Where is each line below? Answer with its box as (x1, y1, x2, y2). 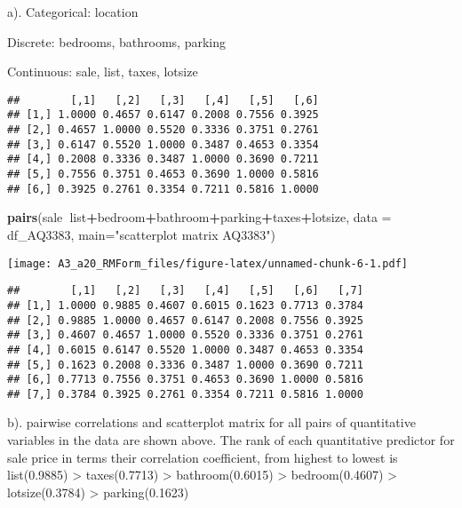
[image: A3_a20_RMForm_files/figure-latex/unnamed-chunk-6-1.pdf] (7, 257, 409, 270)
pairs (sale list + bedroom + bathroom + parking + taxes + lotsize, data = (7, 208, 392, 226)
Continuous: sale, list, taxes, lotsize (7, 62, 198, 81)
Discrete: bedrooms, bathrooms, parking (7, 32, 226, 51)
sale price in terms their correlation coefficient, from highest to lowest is (7, 448, 398, 466)
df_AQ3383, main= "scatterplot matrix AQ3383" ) (7, 225, 275, 243)
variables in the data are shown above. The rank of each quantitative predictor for (7, 431, 455, 449)
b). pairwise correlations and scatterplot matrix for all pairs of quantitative (7, 413, 416, 432)
